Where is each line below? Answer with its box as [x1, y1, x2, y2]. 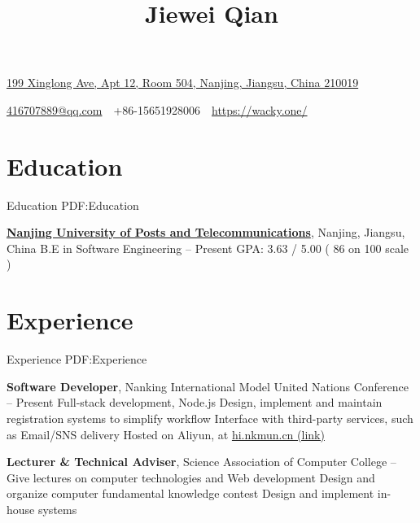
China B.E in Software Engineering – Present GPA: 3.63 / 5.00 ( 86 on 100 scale [7, 239, 409, 256]
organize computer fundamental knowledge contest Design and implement [7, 485, 374, 502]
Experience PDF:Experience [7, 351, 147, 368]
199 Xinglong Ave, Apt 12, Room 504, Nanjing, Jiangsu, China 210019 [7, 74, 359, 91]
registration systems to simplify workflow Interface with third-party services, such [7, 409, 413, 426]
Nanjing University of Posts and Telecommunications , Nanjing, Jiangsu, [7, 224, 405, 241]
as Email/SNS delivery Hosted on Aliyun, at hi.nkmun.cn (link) [7, 425, 325, 442]
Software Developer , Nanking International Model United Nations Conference [7, 377, 409, 394]
